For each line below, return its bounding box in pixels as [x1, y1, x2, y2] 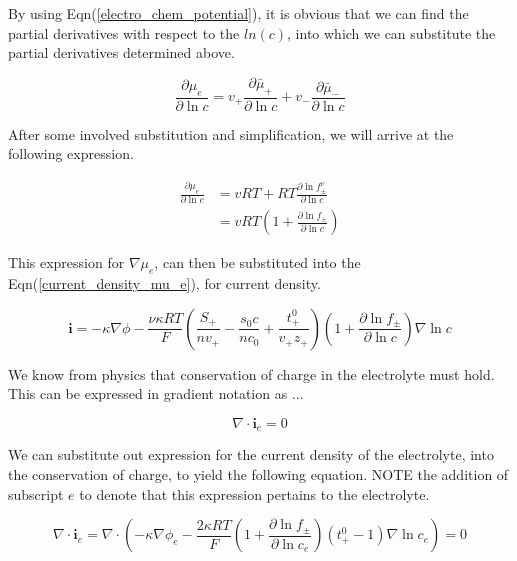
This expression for [8, 252, 125, 273]
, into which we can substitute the [287, 22, 496, 43]
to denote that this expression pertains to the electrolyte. [79, 483, 430, 504]
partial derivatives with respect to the [8, 22, 240, 43]
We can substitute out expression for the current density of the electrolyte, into [8, 444, 494, 465]
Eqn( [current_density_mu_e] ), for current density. [8, 273, 321, 294]
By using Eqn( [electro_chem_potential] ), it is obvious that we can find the [8, 3, 469, 23]
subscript [8, 483, 64, 504]
